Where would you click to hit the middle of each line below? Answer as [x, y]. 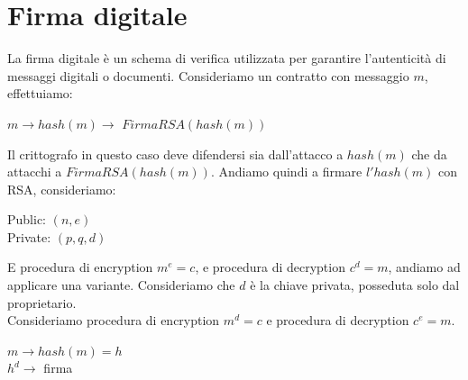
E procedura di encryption [80, 267]
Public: [27, 219]
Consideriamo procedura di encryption [114, 320]
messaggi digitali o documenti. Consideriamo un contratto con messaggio [208, 75]
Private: [29, 236]
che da [429, 154]
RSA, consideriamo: [62, 189]
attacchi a [35, 172]
